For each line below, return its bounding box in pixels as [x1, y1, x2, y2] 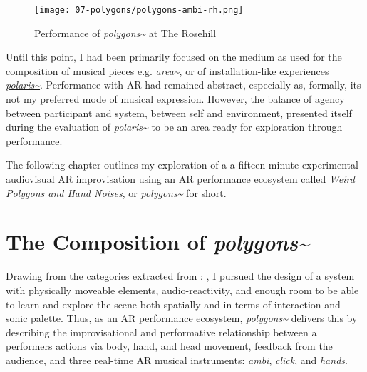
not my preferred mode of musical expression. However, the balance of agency [6, 91, 345, 106]
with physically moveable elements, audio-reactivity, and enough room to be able [6, 282, 359, 297]
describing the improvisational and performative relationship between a [6, 324, 317, 339]
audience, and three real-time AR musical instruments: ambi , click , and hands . [6, 352, 348, 367]
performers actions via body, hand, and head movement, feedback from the [6, 338, 333, 353]
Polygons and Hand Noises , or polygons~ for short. [6, 185, 227, 200]
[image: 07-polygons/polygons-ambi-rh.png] [34, 5, 244, 15]
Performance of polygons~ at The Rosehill [34, 25, 217, 40]
